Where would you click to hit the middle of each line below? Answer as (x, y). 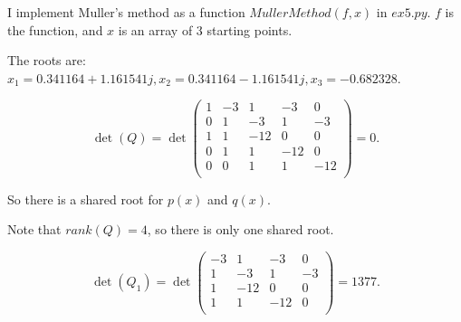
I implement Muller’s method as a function (126, 12)
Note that (34, 229)
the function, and (55, 29)
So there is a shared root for (86, 199)
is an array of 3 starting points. (205, 29)
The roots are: (47, 60)
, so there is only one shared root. (240, 229)
